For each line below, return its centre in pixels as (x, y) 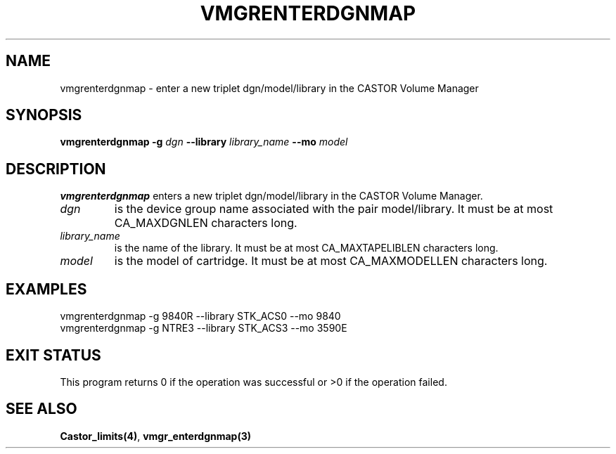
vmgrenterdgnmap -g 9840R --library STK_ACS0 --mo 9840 (200, 316)
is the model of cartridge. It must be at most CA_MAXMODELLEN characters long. (331, 261)
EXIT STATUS (53, 355)
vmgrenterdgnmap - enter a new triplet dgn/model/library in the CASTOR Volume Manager (269, 88)
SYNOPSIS (44, 115)
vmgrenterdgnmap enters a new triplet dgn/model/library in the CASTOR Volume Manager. (271, 196)
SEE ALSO (41, 409)
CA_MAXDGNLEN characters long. (206, 223)
